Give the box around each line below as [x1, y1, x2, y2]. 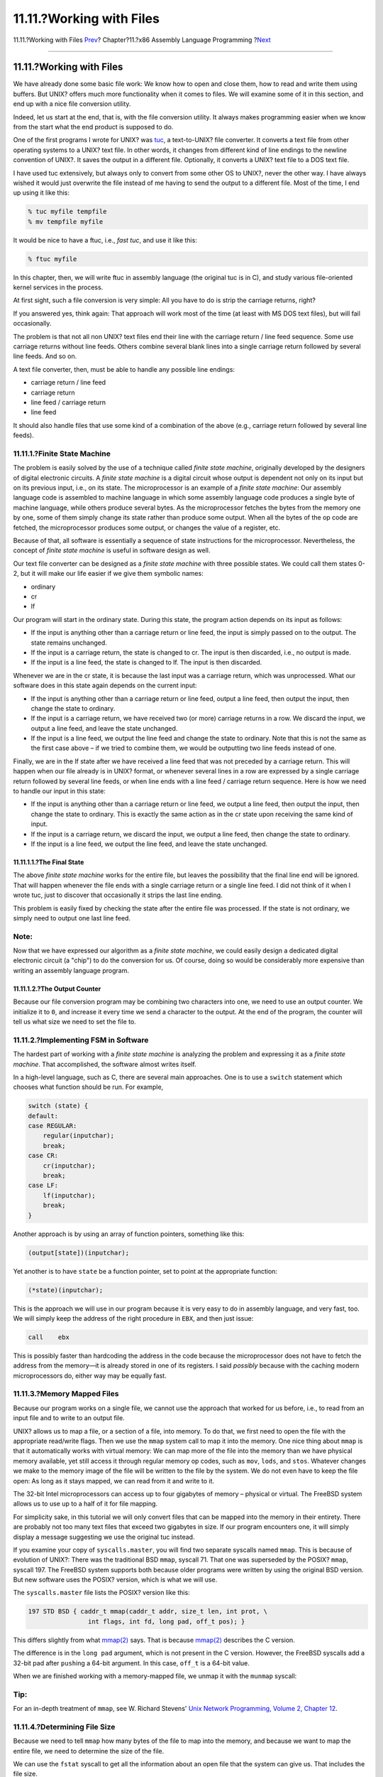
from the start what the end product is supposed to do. [13, 123, 174, 131]
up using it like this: [13, 188, 70, 197]
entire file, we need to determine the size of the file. [13, 1746, 165, 1755]
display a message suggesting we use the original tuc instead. [13, 1532, 195, 1541]
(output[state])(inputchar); [28, 1248, 130, 1257]
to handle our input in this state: [13, 787, 106, 795]
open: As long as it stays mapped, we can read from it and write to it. [13, 1476, 215, 1485]
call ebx [28, 1333, 70, 1341]
